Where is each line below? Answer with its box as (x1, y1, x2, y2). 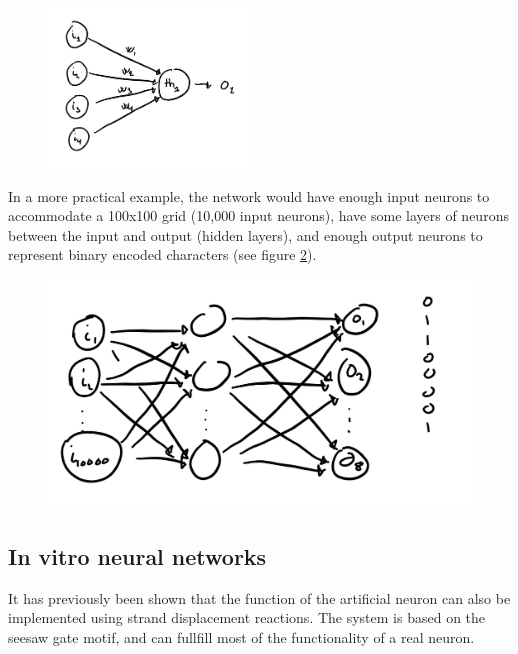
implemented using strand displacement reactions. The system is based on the (8, 607, 486, 628)
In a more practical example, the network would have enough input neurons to (8, 185, 490, 206)
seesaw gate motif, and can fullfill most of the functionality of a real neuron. (8, 626, 475, 647)
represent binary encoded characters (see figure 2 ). (8, 244, 317, 265)
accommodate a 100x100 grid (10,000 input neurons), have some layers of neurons (8, 205, 509, 226)
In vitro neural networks (8, 540, 267, 571)
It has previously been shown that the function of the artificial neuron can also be (8, 587, 511, 608)
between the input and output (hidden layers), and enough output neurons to (8, 224, 483, 245)
